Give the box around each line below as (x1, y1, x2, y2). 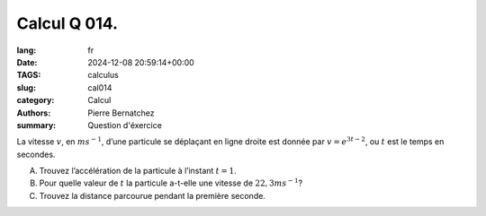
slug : (16, 82, 36, 93)
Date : (16, 56, 38, 67)
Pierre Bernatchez (87, 108, 155, 118)
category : (16, 95, 55, 106)
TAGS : (16, 70, 41, 81)
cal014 (87, 82, 112, 93)
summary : (16, 119, 57, 130)
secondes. (16, 149, 56, 160)
